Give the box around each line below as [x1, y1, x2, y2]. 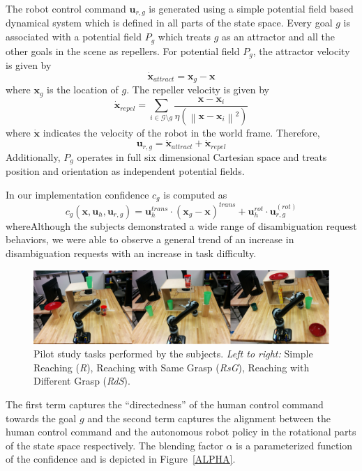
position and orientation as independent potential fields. [6, 164, 245, 178]
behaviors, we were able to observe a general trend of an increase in [6, 232, 294, 247]
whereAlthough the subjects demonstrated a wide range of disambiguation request [6, 218, 357, 233]
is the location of [47, 82, 119, 97]
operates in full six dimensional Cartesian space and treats [77, 149, 327, 164]
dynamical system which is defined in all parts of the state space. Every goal [6, 15, 333, 30]
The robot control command [6, 1, 126, 15]
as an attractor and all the [221, 29, 335, 44]
